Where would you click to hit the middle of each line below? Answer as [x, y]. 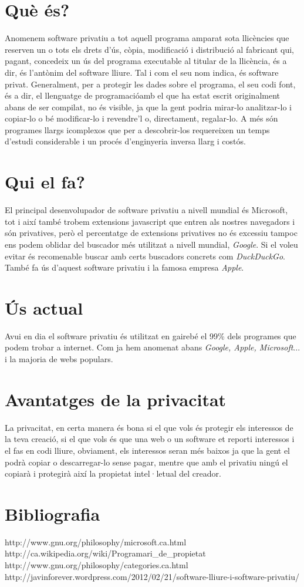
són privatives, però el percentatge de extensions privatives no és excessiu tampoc [151, 233]
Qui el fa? [45, 182]
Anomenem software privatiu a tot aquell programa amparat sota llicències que [147, 38]
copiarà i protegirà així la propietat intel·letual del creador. [113, 473]
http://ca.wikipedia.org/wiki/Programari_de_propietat [105, 553]
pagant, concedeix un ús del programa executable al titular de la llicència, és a [146, 61]
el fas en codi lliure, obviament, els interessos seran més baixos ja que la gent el [147, 450]
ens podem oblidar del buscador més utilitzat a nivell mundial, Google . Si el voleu [151, 244]
